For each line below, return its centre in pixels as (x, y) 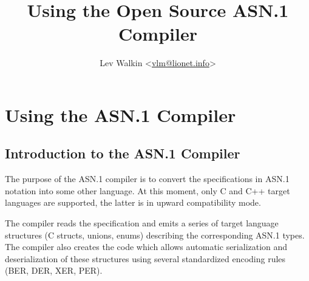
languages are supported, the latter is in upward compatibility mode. (133, 202)
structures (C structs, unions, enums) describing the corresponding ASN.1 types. (155, 235)
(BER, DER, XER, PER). (54, 270)
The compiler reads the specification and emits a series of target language (142, 223)
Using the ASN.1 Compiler (121, 114)
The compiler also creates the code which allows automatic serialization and (146, 247)
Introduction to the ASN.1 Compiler (123, 153)
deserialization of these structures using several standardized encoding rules (145, 258)
